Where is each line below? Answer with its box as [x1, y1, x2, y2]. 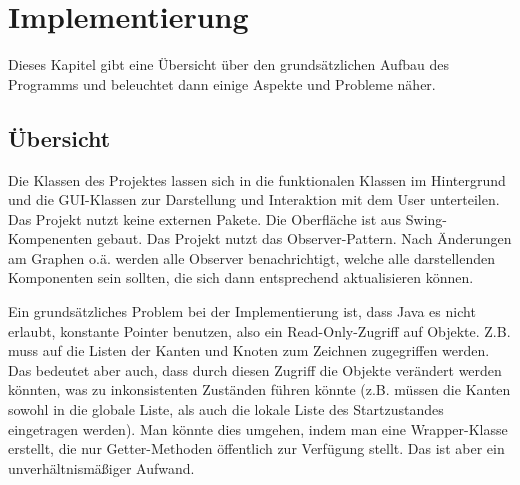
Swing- [405, 208, 447, 229]
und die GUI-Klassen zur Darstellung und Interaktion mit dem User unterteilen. [8, 189, 500, 210]
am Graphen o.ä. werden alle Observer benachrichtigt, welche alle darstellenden [8, 247, 495, 268]
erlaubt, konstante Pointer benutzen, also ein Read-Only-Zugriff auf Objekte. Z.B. [8, 320, 511, 341]
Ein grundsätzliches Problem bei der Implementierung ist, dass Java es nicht [8, 301, 476, 322]
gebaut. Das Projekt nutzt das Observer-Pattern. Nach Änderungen [97, 228, 512, 249]
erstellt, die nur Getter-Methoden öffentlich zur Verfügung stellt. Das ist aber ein [8, 438, 505, 459]
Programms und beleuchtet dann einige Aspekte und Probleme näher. [8, 73, 436, 94]
